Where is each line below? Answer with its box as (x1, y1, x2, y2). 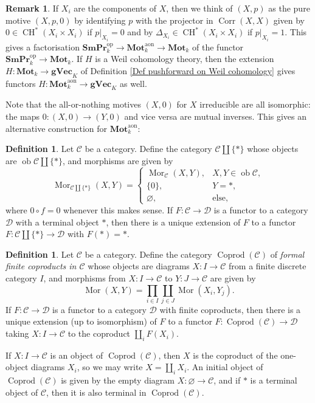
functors (5, 77, 36, 89)
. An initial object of (187, 360, 263, 373)
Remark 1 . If (5, 2, 59, 14)
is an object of (50, 348, 103, 361)
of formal (270, 247, 305, 260)
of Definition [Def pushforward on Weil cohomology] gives (80, 64, 296, 77)
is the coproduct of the (193, 348, 278, 361)
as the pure (268, 2, 310, 14)
